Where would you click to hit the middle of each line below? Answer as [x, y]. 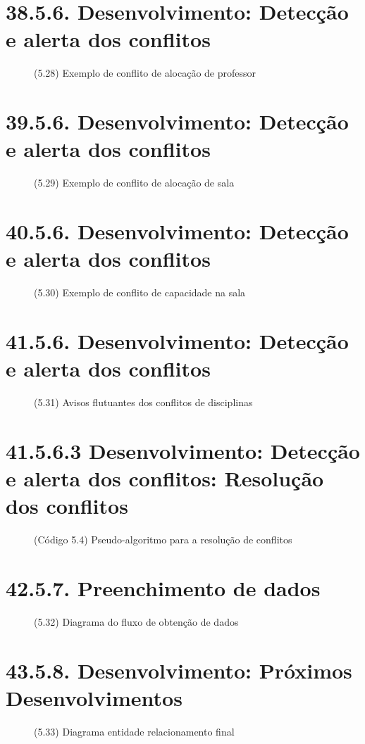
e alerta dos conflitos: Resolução [165, 478]
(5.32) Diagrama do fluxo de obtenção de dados [136, 621]
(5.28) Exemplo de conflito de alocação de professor [145, 73]
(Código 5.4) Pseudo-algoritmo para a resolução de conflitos [163, 540]
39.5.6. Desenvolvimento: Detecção [177, 121]
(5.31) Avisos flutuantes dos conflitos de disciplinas [143, 402]
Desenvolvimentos [94, 697]
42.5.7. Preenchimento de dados [163, 587]
